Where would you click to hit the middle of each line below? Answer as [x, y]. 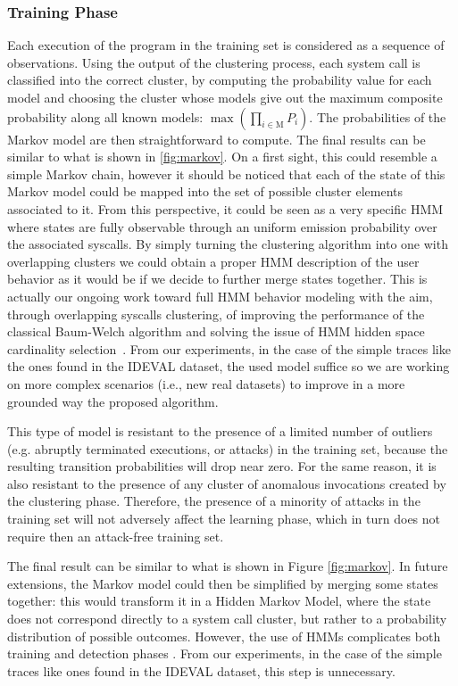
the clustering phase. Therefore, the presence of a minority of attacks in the [214, 501]
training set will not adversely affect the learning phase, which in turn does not [224, 519]
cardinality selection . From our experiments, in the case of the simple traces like [229, 348]
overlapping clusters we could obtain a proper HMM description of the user [213, 261]
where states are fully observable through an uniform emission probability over [222, 226]
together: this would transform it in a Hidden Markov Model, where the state [219, 601]
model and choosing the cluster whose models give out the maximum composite [225, 97]
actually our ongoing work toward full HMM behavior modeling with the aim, [220, 296]
